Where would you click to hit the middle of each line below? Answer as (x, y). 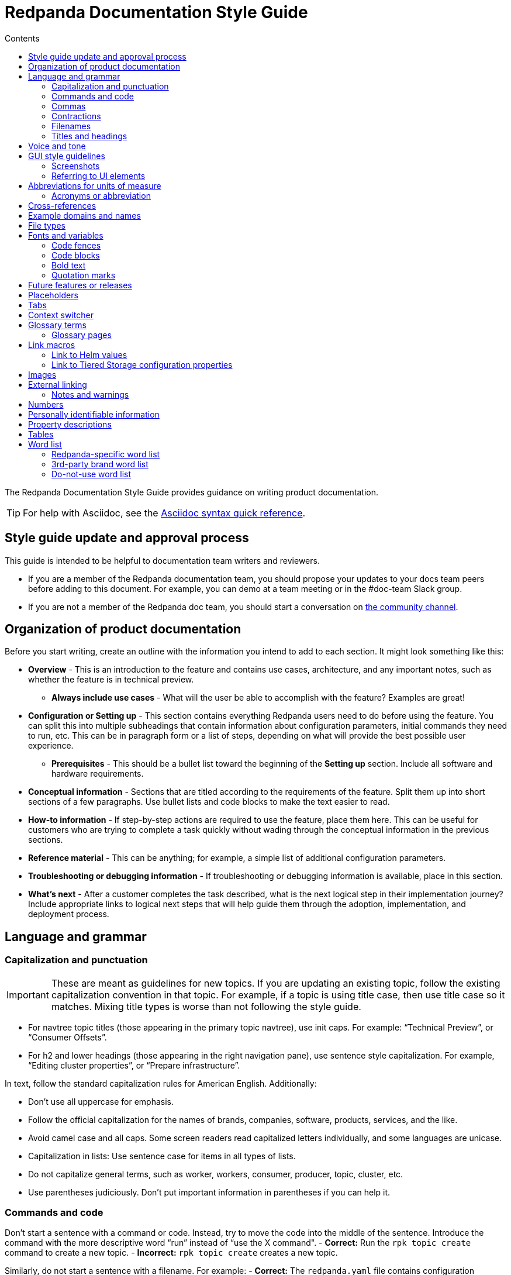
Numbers (46, 404)
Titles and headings (89, 136)
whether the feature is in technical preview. (111, 680)
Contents (22, 38)
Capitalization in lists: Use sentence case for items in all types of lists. (162, 1156)
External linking (58, 384)
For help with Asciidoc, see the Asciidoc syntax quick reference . (164, 513)
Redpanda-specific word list (106, 454)
